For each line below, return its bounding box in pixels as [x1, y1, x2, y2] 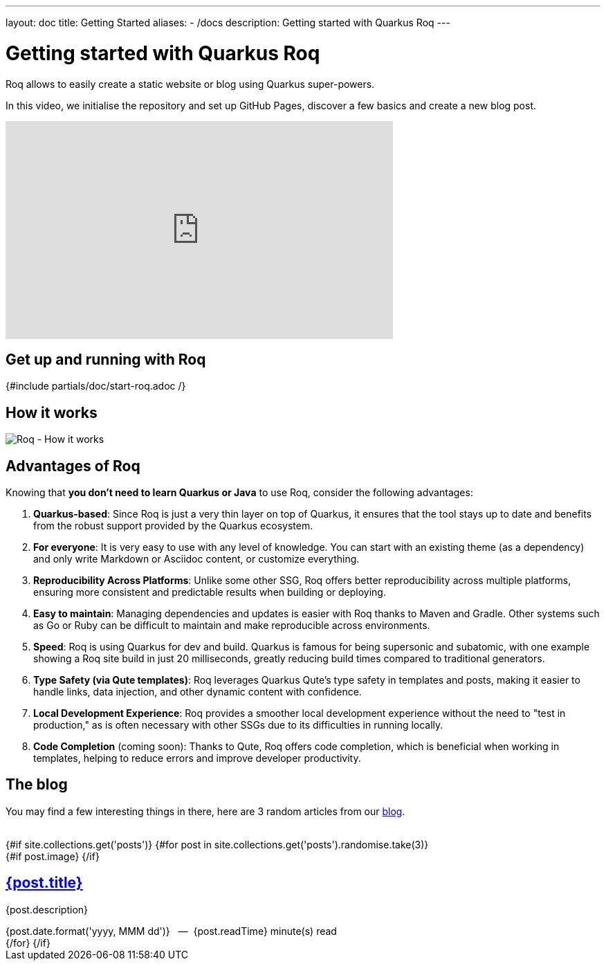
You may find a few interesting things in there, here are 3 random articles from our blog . [6, 805, 405, 817]
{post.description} [6, 903, 89, 915]
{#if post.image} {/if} [6, 850, 100, 862]
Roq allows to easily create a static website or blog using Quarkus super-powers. [6, 78, 375, 90]
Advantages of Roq [6, 457, 140, 475]
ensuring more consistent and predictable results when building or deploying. [33, 586, 386, 599]
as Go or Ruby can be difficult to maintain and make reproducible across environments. [33, 619, 430, 632]
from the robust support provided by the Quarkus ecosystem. [33, 520, 313, 532]
